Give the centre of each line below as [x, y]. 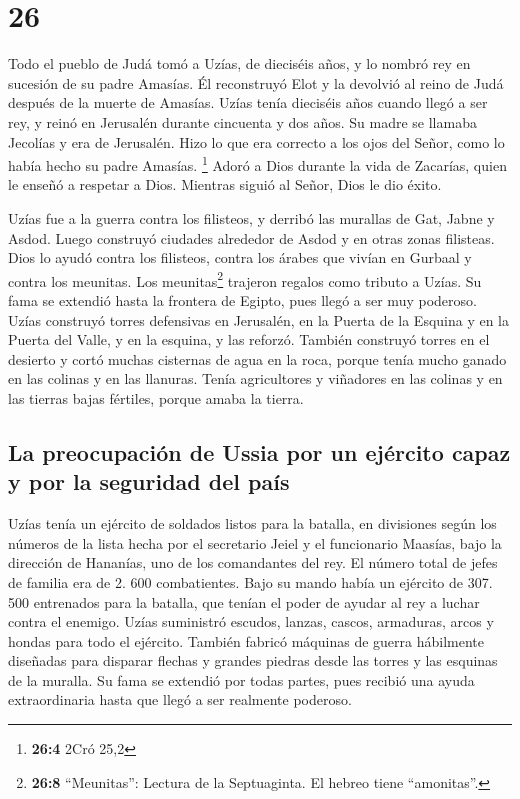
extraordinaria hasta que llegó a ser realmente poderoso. [180, 699]
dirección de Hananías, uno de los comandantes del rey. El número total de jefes [253, 562]
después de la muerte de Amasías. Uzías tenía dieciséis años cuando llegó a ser [248, 102]
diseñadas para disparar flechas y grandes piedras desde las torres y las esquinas [253, 660]
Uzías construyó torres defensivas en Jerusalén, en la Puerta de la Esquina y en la [259, 319]
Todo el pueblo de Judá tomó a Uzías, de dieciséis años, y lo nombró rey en [239, 63]
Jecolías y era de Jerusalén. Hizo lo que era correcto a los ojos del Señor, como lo [256, 141]
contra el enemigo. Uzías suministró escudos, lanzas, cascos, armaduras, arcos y [251, 621]
